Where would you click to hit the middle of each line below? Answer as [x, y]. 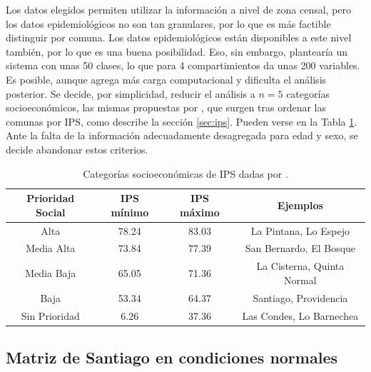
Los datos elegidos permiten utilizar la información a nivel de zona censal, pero [179, 9]
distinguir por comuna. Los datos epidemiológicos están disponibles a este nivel [179, 37]
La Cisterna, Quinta [300, 266]
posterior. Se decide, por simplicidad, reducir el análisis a [131, 93]
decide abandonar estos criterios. [77, 149]
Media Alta [51, 248]
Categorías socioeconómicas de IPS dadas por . [185, 173]
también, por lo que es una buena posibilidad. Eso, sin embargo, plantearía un [177, 51]
